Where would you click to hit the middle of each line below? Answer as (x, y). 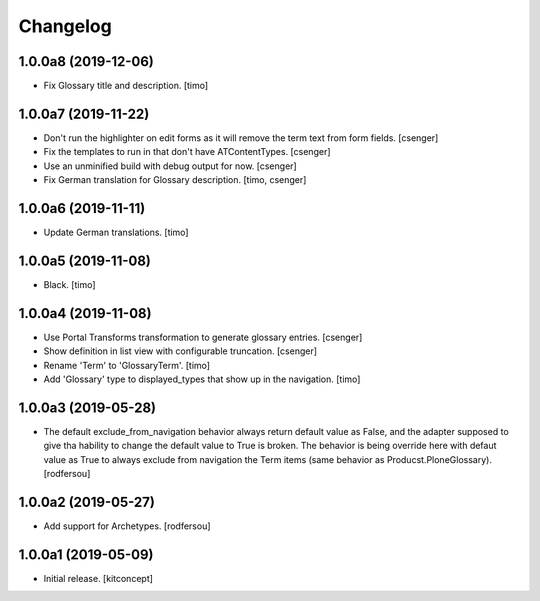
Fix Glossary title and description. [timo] (126, 86)
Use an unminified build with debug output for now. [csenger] (170, 166)
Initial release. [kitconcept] (98, 578)
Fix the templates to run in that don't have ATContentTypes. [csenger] (187, 152)
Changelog (65, 26)
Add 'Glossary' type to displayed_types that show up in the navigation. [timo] (202, 379)
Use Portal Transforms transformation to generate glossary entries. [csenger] (203, 337)
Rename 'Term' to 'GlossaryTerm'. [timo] (126, 365)
